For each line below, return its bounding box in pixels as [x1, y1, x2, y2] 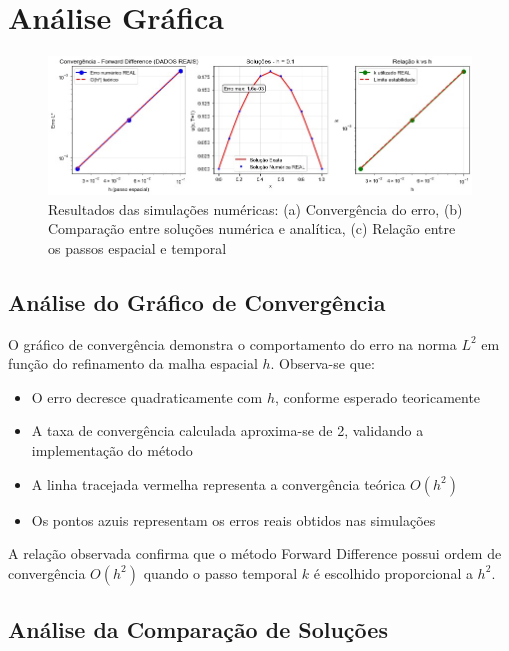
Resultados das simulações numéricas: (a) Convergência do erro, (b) [48, 198, 463, 219]
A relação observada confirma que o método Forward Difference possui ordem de [8, 543, 502, 564]
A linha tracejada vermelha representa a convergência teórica [31, 473, 406, 494]
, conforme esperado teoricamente [274, 386, 481, 407]
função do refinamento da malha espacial [8, 353, 258, 374]
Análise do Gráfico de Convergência [8, 286, 386, 317]
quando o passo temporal [143, 562, 298, 583]
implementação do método [31, 439, 193, 460]
